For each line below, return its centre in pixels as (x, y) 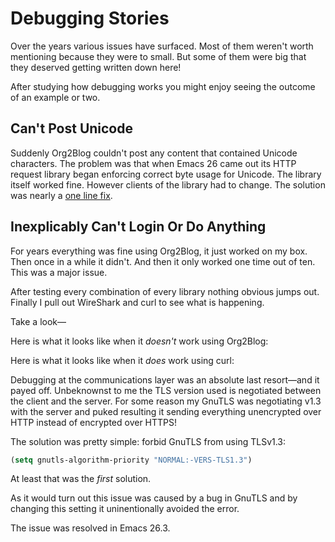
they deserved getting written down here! (96, 67)
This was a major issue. (59, 272)
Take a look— (38, 321)
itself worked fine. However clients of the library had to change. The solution (168, 184)
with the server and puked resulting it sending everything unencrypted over (166, 411)
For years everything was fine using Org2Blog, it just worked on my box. (159, 251)
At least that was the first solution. (81, 479)
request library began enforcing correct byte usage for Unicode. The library (166, 174)
